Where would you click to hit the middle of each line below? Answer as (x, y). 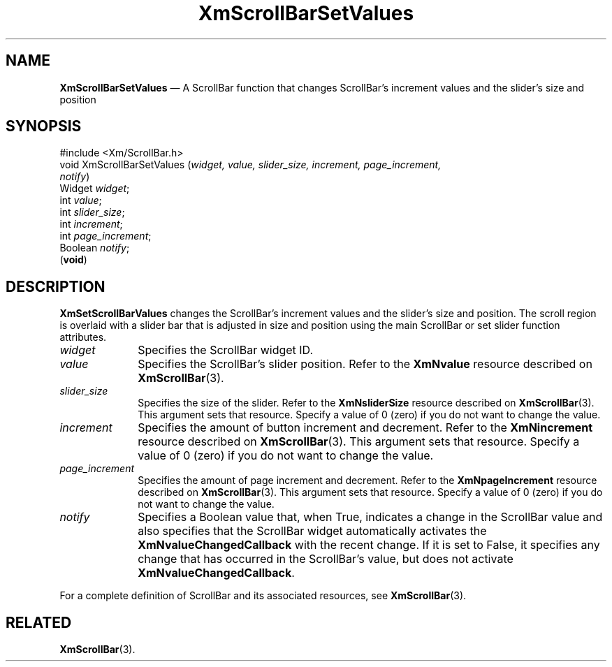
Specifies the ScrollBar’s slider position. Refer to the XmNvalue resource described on (365, 364)
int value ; (81, 200)
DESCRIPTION (56, 286)
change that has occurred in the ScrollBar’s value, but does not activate (326, 559)
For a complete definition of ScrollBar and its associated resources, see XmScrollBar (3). (263, 596)
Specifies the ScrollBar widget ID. (226, 350)
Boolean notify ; (95, 248)
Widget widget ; (95, 189)
